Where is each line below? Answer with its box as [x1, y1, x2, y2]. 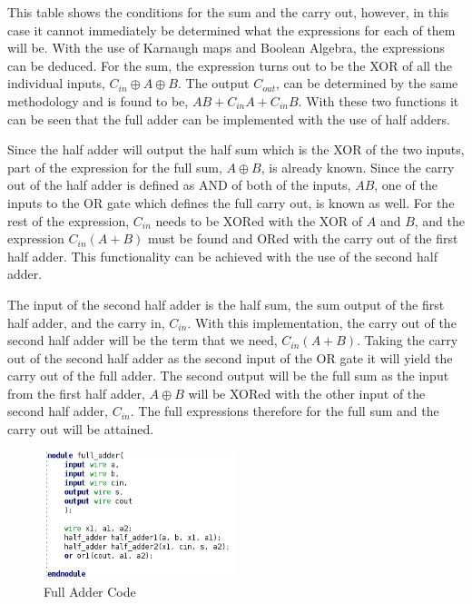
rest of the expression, [7, 211, 130, 230]
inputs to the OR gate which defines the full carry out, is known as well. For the [7, 193, 455, 212]
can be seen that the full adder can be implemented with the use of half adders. [7, 109, 450, 128]
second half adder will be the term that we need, [7, 331, 278, 350]
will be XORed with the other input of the [188, 383, 426, 402]
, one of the [374, 175, 438, 194]
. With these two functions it [298, 91, 459, 110]
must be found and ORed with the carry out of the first [147, 229, 458, 248]
